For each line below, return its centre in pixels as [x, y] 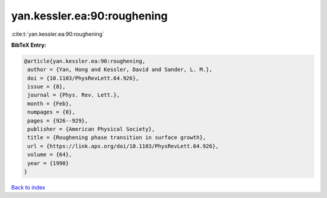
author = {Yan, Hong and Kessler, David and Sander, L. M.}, [120, 70]
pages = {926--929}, [58, 121]
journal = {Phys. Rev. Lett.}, [74, 95]
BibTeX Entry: [29, 45]
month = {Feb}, [50, 104]
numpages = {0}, [51, 112]
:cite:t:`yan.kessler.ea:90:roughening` [58, 34]
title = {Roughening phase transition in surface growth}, [117, 138]
